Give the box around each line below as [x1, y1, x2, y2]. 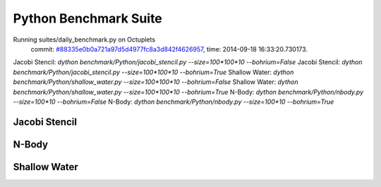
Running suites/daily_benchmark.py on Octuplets [13, 35, 155, 44]
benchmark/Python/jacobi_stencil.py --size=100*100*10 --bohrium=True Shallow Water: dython [13, 68, 294, 76]
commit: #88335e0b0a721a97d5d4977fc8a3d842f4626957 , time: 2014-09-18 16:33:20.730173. [30, 44, 308, 53]
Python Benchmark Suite [13, 11, 162, 26]
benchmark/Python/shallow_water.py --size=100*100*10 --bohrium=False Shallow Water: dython [13, 78, 298, 86]
